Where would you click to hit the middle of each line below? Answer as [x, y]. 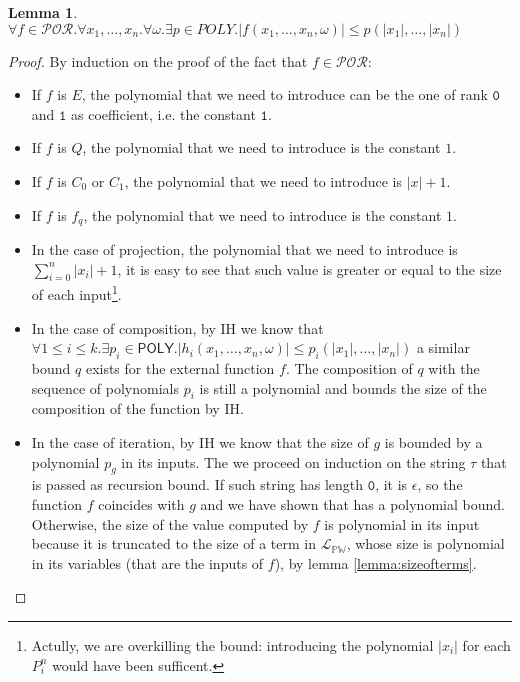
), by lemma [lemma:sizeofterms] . [375, 562]
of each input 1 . [76, 293]
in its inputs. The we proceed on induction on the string [293, 461]
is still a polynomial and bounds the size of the [343, 387]
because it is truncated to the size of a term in [173, 543]
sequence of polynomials [105, 387]
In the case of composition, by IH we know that [177, 327]
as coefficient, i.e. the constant [163, 113]
